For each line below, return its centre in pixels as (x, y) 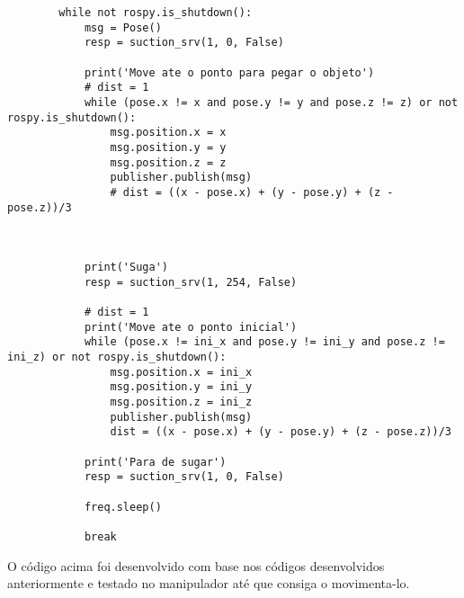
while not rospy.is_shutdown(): (156, 13)
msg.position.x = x (168, 133)
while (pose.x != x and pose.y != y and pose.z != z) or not (271, 102)
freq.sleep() (123, 507)
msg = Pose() (123, 27)
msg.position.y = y (168, 147)
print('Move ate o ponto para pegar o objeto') (229, 72)
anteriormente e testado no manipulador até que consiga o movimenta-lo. (209, 583)
